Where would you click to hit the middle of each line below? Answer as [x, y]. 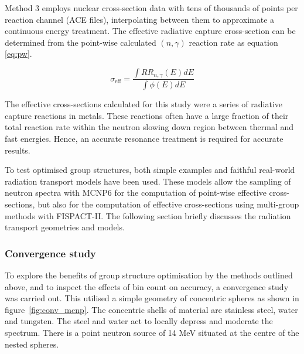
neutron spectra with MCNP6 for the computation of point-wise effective [136, 193]
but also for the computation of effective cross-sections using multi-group [168, 204]
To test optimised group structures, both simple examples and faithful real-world [150, 170]
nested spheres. [32, 344]
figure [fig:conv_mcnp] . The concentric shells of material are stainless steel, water [151, 309]
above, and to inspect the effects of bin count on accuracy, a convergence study [147, 286]
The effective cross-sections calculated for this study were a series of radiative [144, 104]
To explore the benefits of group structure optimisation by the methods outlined [149, 275]
